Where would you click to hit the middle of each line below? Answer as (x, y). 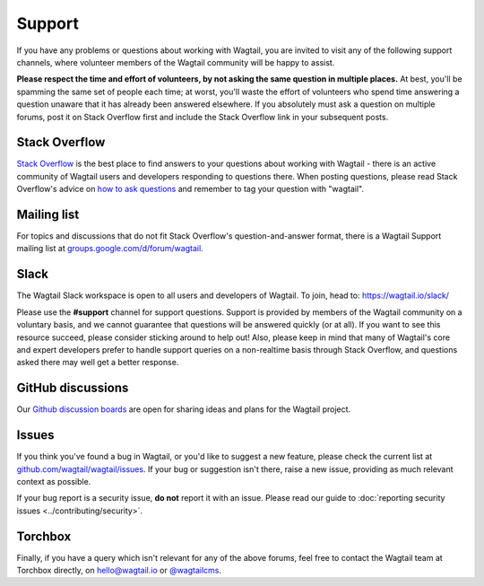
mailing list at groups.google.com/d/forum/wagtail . (110, 249)
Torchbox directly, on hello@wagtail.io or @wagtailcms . (119, 571)
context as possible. (54, 481)
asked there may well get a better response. (98, 363)
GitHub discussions (73, 388)
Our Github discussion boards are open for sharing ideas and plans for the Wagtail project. (184, 409)
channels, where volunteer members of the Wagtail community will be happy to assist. (176, 62)
